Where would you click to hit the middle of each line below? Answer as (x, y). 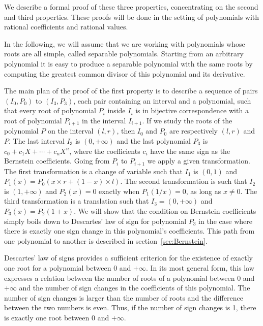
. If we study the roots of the (187, 120)
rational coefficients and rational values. (66, 27)
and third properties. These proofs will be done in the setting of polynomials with (132, 17)
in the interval (104, 120)
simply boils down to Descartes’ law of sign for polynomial (95, 221)
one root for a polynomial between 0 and (68, 267)
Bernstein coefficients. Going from (57, 161)
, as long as (203, 191)
